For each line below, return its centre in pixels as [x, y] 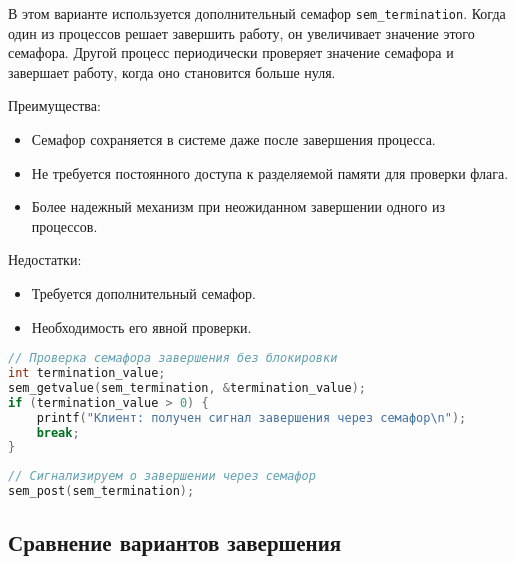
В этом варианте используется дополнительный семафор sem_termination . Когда [257, 13]
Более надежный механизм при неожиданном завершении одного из [238, 206]
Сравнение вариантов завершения [175, 542]
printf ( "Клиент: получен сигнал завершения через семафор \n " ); [251, 417]
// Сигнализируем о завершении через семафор [162, 476]
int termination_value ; [87, 373]
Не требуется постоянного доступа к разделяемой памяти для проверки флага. [270, 172]
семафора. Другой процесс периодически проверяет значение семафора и [231, 52]
